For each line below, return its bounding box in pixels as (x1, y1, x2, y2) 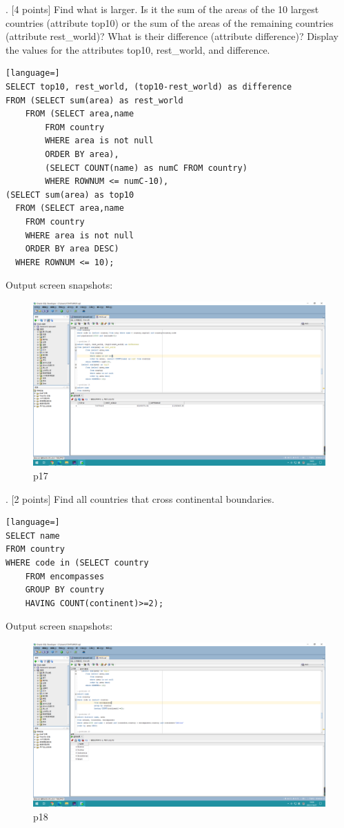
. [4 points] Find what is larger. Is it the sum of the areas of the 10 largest (6, 2, 319, 16)
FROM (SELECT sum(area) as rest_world (6, 95, 183, 105)
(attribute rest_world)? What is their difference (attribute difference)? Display (6, 29, 338, 43)
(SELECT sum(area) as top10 (6, 189, 134, 200)
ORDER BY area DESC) (25, 244, 119, 254)
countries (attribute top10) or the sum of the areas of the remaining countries (6, 15, 334, 30)
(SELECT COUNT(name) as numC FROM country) (45, 163, 247, 173)
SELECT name (6, 530, 60, 541)
